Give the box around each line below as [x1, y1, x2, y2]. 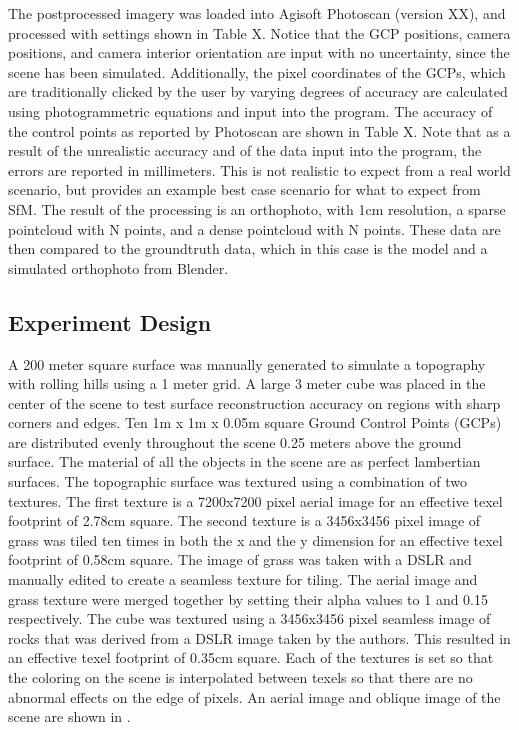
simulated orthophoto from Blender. [8, 257, 229, 278]
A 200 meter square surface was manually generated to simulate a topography [8, 353, 486, 374]
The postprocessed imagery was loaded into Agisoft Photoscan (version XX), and [8, 3, 506, 23]
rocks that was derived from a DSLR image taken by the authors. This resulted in [8, 627, 511, 648]
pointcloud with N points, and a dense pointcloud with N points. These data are [8, 218, 501, 239]
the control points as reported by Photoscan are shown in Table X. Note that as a [8, 120, 511, 141]
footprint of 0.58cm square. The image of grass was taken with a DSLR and [8, 549, 472, 570]
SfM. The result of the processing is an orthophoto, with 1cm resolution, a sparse [8, 198, 506, 219]
